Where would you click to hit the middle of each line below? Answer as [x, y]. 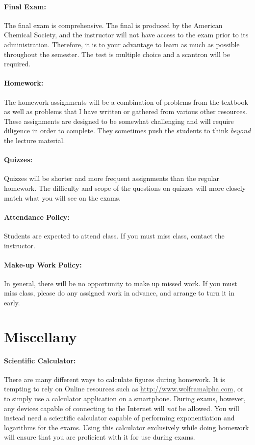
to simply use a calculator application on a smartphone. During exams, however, [125, 399]
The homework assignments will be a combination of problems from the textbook [126, 102]
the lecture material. [35, 140]
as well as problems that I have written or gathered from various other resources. [126, 111]
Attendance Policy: [37, 217]
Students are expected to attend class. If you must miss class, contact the [114, 235]
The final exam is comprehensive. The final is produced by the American [113, 25]
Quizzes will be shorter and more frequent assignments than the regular [112, 178]
